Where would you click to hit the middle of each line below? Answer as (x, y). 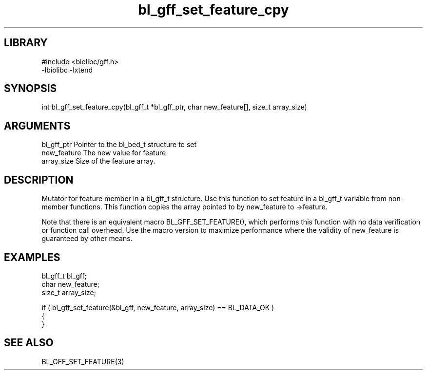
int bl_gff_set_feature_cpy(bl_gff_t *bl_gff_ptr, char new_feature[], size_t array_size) (174, 107)
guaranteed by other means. (87, 239)
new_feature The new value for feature (104, 153)
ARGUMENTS (37, 126)
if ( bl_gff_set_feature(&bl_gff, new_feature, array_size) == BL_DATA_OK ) (158, 307)
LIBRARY (26, 43)
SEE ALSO (29, 343)
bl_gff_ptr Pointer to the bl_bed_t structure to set (119, 145)
